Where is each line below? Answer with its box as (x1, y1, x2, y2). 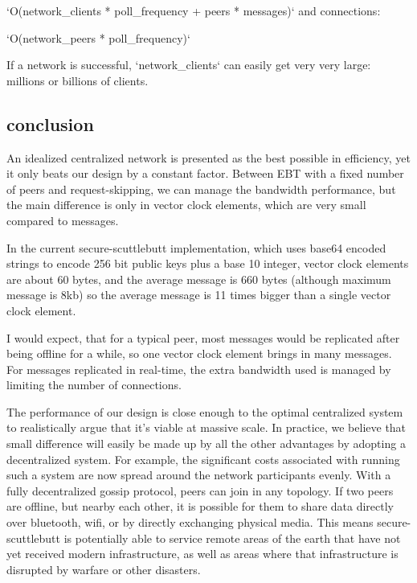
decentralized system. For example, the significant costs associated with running (6, 450, 400, 467)
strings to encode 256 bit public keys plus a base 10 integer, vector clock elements (6, 255, 409, 272)
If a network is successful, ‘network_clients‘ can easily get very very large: (6, 56, 371, 73)
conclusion (6, 111, 94, 136)
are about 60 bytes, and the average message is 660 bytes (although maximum (6, 270, 391, 287)
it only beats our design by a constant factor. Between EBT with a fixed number (6, 165, 404, 182)
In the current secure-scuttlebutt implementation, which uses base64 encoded (6, 239, 386, 256)
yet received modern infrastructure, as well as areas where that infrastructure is (6, 545, 399, 562)
